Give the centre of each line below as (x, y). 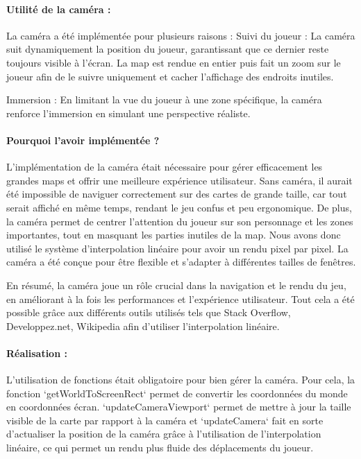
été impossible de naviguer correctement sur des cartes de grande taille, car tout (177, 194)
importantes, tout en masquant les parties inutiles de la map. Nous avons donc (174, 235)
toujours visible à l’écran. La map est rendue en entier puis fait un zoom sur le (174, 62)
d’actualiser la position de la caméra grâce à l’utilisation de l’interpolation (164, 434)
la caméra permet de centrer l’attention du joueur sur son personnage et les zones (180, 221)
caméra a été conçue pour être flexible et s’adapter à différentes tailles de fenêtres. (181, 262)
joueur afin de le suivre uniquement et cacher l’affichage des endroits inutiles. (170, 76)
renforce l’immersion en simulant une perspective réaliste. (128, 113)
